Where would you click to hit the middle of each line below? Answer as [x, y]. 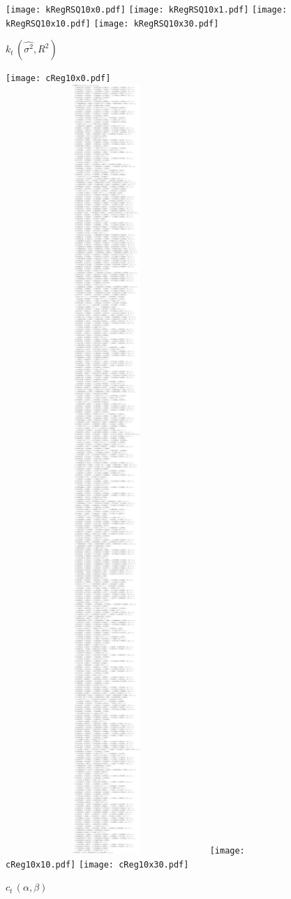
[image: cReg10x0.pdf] [58, 79]
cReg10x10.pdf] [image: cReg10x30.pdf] [97, 864]
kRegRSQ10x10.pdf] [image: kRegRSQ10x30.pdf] [112, 23]
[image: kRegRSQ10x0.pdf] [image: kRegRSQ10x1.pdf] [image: [147, 10]
